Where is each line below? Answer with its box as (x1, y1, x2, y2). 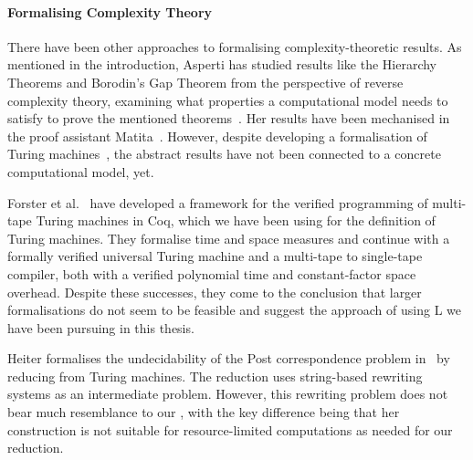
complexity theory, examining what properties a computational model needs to (7, 90, 448, 110)
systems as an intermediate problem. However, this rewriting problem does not (7, 384, 448, 403)
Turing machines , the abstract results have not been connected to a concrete (7, 144, 441, 163)
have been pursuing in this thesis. (7, 318, 194, 337)
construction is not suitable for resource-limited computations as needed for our (7, 420, 453, 439)
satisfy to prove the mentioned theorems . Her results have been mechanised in (7, 109, 450, 128)
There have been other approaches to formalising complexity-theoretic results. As (7, 37, 462, 56)
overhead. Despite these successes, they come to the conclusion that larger (7, 282, 422, 301)
